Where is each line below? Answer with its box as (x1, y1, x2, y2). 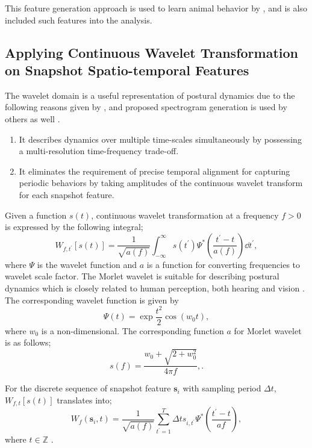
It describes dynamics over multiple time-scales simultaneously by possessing (19, 132, 302, 145)
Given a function (5, 208, 67, 221)
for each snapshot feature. (19, 188, 114, 201)
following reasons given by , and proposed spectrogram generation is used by (5, 101, 287, 113)
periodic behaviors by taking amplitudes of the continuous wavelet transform (19, 176, 303, 189)
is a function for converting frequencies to (146, 258, 301, 270)
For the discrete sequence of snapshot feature (5, 382, 171, 394)
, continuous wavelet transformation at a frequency (91, 208, 279, 221)
